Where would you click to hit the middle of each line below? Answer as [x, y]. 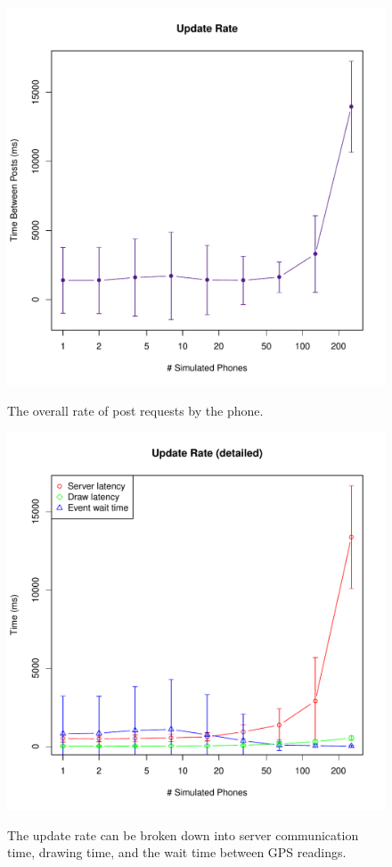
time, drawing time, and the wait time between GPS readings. [177, 852]
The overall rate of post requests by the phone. [135, 410]
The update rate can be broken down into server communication [183, 834]
